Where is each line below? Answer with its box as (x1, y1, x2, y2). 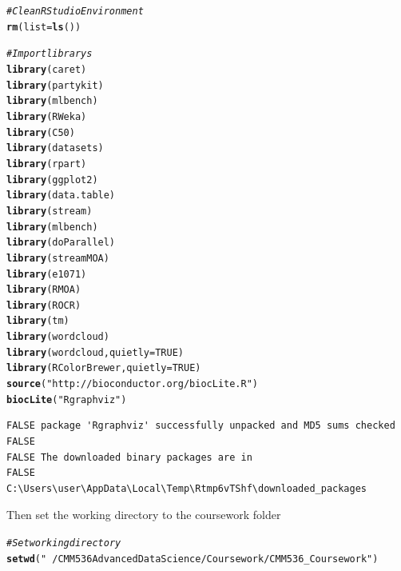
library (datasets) (6, 142, 104, 154)
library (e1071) (6, 268, 87, 280)
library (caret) (6, 63, 87, 75)
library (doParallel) (6, 237, 116, 249)
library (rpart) (6, 158, 87, 170)
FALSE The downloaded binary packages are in (6, 451, 252, 463)
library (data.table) (6, 190, 116, 202)
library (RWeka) (6, 110, 87, 122)
